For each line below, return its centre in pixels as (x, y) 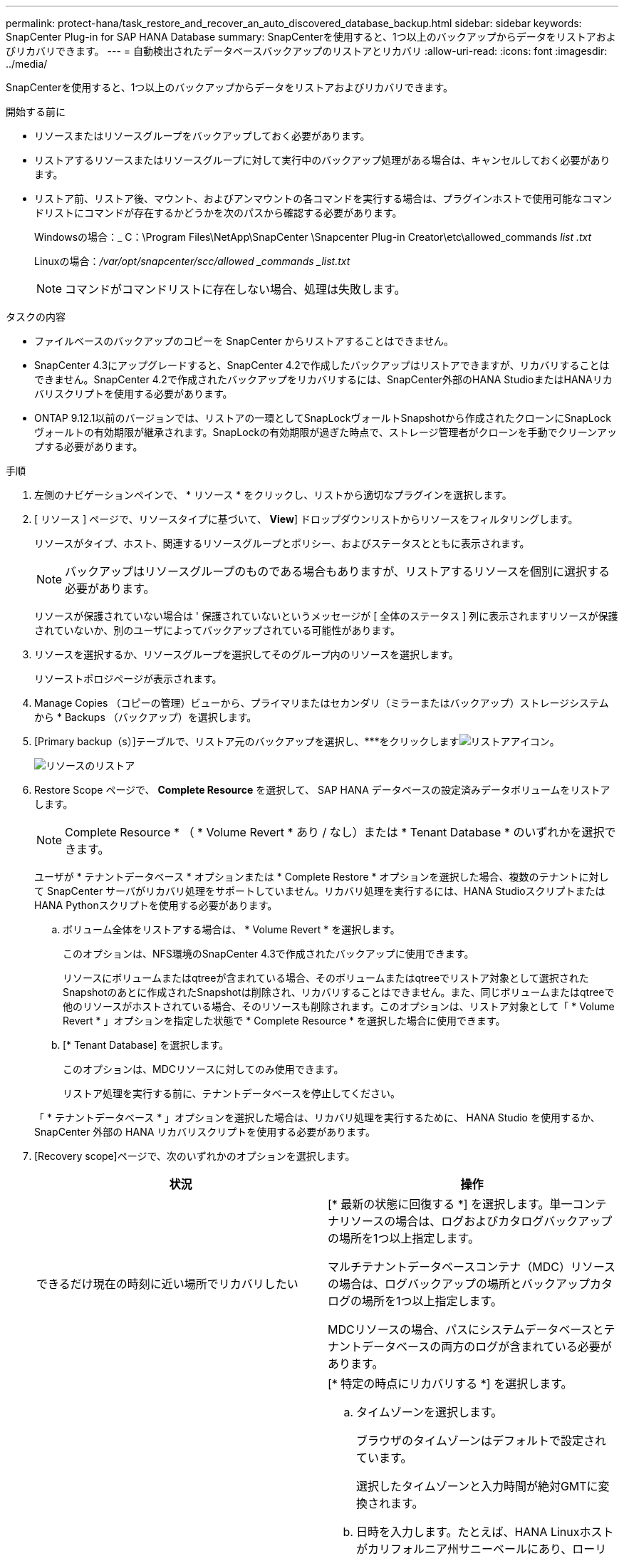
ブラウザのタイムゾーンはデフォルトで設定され (481, 1441)
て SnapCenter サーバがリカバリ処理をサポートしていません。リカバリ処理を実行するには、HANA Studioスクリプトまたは (320, 891)
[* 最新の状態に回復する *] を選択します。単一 (450, 1204)
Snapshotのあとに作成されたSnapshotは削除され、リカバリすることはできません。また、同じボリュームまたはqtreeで (339, 992)
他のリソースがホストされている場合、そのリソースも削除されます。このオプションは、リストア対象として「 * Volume (339, 1006)
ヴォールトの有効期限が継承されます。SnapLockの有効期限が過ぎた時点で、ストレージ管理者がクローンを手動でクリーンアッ (326, 432)
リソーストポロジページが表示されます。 (128, 679)
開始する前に (36, 111)
